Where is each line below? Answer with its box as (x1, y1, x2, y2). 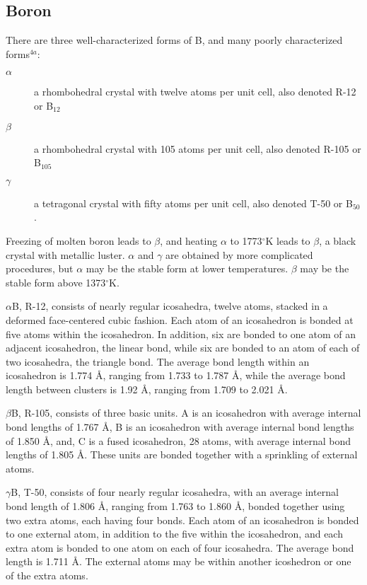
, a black (319, 233, 356, 248)
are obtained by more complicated (165, 247, 313, 262)
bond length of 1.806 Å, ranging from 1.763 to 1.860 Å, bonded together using (6, 499, 345, 514)
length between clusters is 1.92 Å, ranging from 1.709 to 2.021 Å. (6, 381, 288, 396)
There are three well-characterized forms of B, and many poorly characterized (6, 33, 343, 47)
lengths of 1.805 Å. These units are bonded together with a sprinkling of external (6, 447, 358, 462)
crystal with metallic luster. (6, 247, 125, 262)
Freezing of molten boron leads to (6, 233, 151, 248)
